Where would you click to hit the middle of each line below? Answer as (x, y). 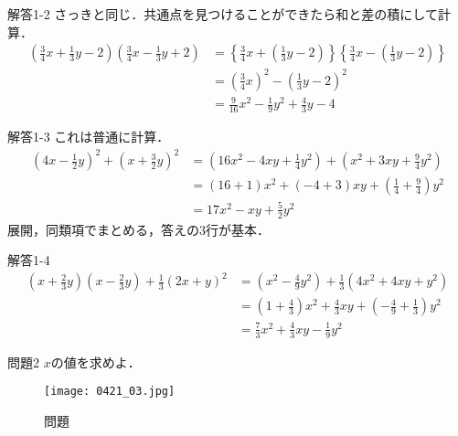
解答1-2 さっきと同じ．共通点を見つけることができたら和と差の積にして (223, 14)
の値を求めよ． (96, 362)
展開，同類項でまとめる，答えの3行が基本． (138, 229)
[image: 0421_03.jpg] (110, 392)
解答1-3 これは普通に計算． (89, 137)
